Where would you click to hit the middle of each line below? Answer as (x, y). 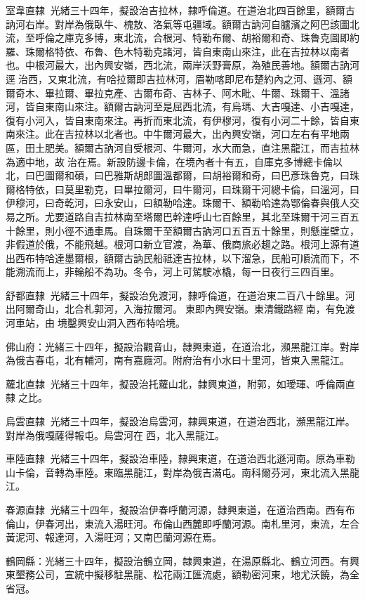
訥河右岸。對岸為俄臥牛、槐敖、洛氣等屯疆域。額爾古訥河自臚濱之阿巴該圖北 (182, 24)
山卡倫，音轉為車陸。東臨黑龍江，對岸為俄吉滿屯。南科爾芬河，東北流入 (173, 472)
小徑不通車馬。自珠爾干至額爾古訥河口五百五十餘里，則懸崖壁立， (207, 230)
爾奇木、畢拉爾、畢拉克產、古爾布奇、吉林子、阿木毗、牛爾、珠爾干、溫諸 (178, 92)
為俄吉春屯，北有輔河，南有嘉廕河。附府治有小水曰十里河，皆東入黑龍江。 (178, 360)
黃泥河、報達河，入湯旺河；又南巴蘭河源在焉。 (114, 537)
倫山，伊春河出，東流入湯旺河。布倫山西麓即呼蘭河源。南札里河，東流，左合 (182, 523)
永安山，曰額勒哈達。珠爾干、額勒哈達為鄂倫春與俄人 (226, 203)
